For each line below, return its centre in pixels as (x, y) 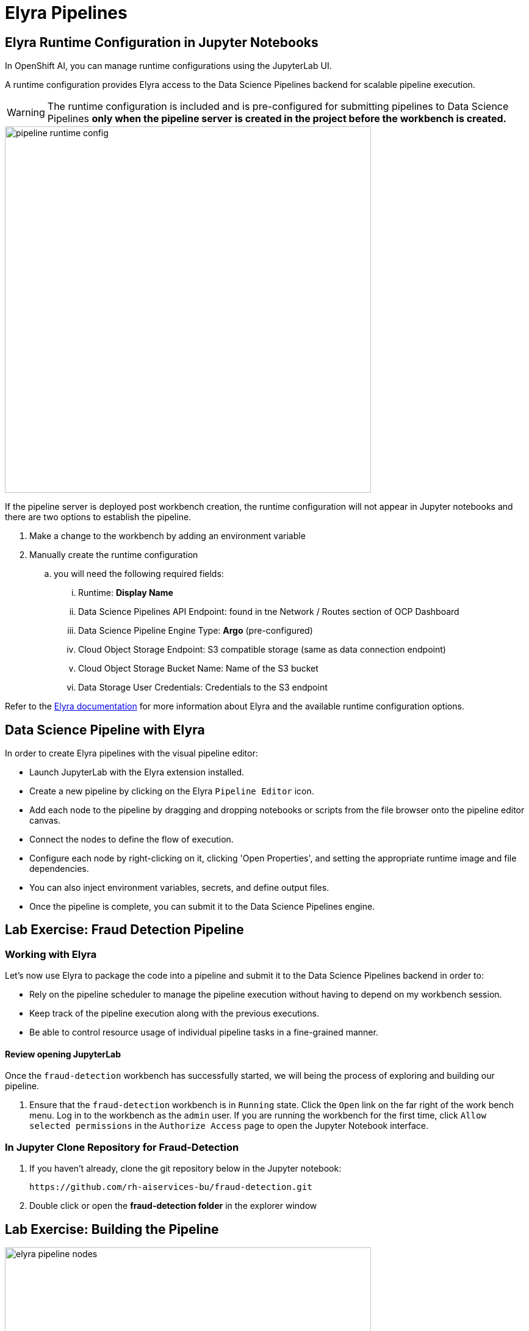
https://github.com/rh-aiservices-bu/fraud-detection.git (171, 1187)
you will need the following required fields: (139, 574)
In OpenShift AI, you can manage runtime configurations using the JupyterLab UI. (168, 66)
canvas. (45, 821)
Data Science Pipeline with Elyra (105, 730)
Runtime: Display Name (126, 593)
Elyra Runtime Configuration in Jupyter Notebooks (162, 42)
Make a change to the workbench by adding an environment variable (167, 536)
